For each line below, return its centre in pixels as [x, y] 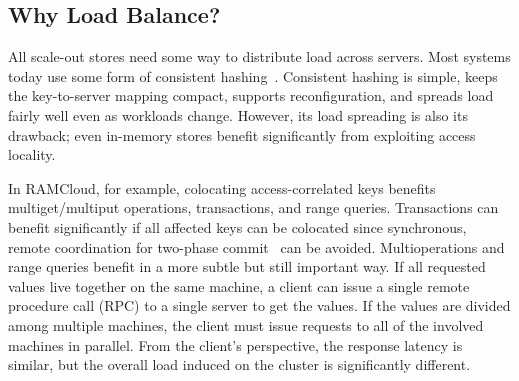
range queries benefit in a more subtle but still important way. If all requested [247, 266]
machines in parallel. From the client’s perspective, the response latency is [235, 344]
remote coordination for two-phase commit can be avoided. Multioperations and [256, 246]
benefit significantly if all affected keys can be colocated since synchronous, [237, 226]
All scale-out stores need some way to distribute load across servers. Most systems [259, 56]
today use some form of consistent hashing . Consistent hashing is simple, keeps [253, 75]
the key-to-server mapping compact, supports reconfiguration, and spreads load [251, 95]
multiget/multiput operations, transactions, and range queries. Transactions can [253, 207]
